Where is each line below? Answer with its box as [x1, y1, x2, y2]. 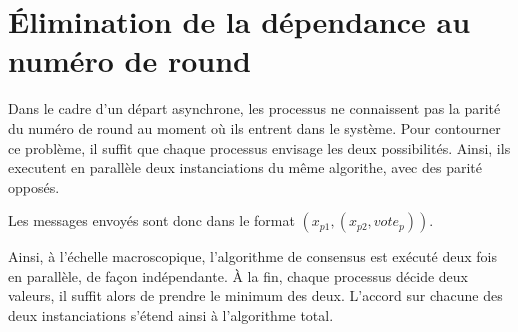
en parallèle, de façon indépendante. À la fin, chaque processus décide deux [8, 265, 468, 286]
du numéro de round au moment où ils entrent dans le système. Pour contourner [8, 117, 501, 138]
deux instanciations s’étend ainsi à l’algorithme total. [8, 305, 334, 326]
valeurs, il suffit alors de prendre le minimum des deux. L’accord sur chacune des [8, 285, 503, 306]
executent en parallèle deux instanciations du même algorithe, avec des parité [8, 157, 482, 178]
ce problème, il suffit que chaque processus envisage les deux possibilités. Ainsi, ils [8, 137, 511, 158]
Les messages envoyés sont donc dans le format [8, 210, 295, 231]
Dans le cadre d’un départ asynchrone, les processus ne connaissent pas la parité [8, 98, 501, 119]
